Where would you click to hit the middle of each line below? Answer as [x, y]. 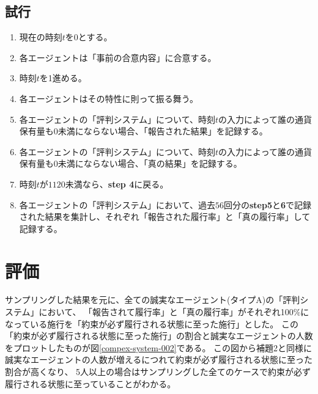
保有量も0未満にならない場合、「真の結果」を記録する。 [131, 163]
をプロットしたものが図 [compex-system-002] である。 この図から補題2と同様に [159, 347]
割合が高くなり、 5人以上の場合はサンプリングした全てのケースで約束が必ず [158, 372]
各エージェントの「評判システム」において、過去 [117, 204]
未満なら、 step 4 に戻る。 [117, 184]
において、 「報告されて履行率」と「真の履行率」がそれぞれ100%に [174, 312]
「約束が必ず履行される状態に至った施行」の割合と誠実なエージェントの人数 [159, 336]
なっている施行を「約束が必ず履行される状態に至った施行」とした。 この [152, 323]
